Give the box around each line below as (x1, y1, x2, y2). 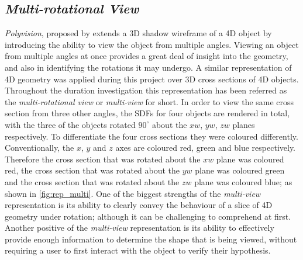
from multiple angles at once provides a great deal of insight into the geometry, (5, 50, 288, 62)
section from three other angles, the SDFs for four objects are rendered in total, (5, 107, 290, 119)
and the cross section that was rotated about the (5, 175, 180, 188)
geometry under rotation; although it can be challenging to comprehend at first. (5, 210, 291, 222)
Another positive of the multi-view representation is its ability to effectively (5, 221, 274, 234)
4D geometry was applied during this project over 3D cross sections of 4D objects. (5, 72, 299, 85)
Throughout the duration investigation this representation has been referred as (5, 84, 287, 96)
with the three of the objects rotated (5, 118, 136, 130)
